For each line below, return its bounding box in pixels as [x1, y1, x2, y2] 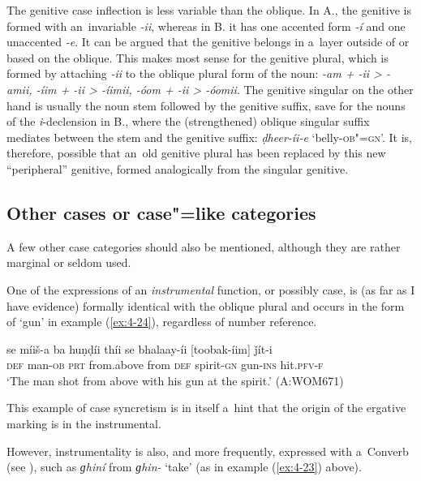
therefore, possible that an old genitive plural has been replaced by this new [6, 144, 386, 161]
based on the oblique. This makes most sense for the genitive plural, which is [6, 49, 389, 66]
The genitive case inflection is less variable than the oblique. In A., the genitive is [6, 2, 411, 18]
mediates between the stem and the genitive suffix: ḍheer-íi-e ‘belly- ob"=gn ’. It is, [6, 128, 412, 145]
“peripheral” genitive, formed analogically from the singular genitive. [6, 160, 349, 177]
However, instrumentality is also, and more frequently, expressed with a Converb [6, 442, 409, 459]
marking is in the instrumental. [6, 415, 161, 432]
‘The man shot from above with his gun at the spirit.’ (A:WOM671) [6, 371, 344, 389]
